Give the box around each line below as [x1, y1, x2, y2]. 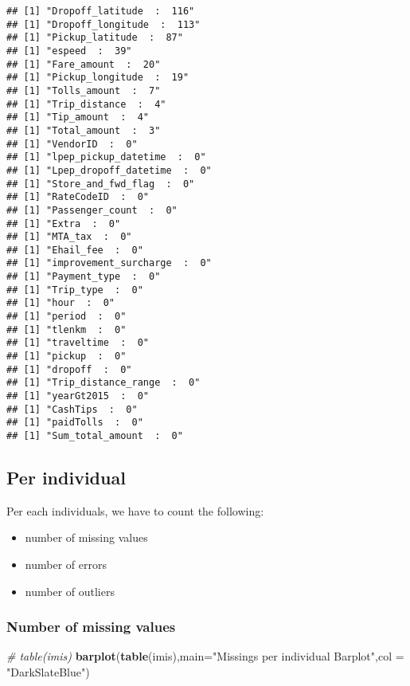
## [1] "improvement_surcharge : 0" [6, 257, 212, 269]
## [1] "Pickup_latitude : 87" [6, 32, 183, 44]
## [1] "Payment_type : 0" [6, 271, 161, 283]
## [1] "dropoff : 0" [6, 363, 132, 375]
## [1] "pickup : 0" [6, 351, 127, 363]
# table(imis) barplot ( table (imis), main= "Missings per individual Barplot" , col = [6, 648, 404, 664]
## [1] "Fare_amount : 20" [6, 58, 161, 70]
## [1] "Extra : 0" [6, 218, 121, 229]
